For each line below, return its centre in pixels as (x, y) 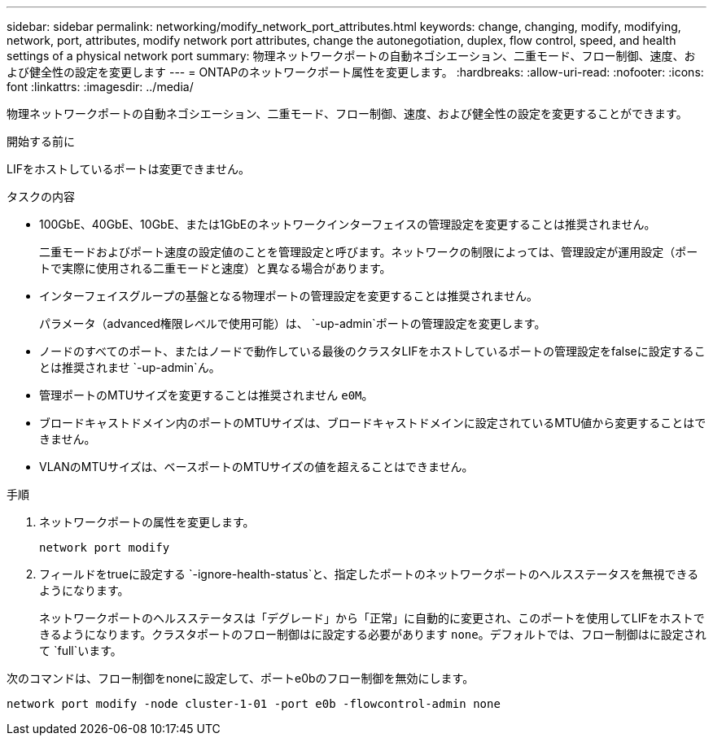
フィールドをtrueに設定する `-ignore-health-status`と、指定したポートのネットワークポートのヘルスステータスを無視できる (369, 574)
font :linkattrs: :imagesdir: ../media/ (100, 87)
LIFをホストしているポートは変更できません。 (129, 169)
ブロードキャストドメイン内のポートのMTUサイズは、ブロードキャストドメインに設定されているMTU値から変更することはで (373, 423)
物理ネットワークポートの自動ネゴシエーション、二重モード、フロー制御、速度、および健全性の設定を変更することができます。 (347, 113)
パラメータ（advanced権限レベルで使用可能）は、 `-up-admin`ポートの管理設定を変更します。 (293, 323)
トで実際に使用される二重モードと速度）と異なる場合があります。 (215, 268)
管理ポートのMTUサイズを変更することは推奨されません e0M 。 (206, 395)
